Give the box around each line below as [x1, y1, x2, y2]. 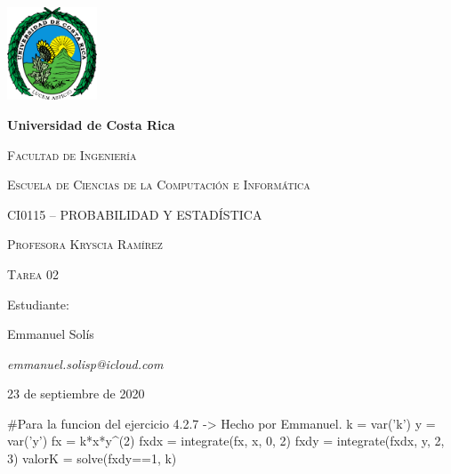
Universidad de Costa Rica [7, 115, 175, 133]
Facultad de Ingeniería [7, 145, 137, 164]
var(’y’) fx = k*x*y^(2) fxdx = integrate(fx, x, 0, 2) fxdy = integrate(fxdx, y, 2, [7, 431, 445, 450]
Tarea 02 [7, 264, 59, 283]
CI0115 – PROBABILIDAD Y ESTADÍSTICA [7, 205, 262, 223]
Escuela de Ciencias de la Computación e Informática [7, 175, 310, 194]
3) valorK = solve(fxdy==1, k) [7, 449, 177, 468]
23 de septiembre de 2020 [7, 384, 145, 403]
